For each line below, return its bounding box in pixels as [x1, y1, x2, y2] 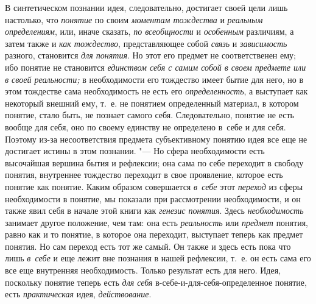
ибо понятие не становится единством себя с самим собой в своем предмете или [5, 60, 306, 73]
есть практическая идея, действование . [5, 288, 152, 300]
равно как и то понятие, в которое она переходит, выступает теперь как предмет [5, 228, 303, 241]
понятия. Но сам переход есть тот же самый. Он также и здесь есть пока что [5, 239, 291, 252]
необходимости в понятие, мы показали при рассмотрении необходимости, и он [5, 192, 301, 205]
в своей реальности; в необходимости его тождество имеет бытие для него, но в [5, 72, 304, 85]
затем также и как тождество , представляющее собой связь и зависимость [5, 37, 287, 49]
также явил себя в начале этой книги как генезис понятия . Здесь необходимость [5, 204, 304, 217]
